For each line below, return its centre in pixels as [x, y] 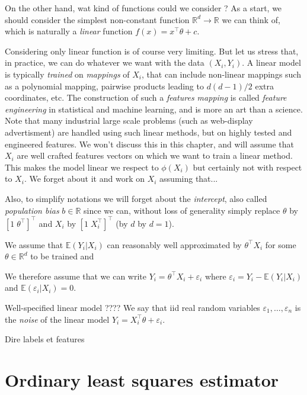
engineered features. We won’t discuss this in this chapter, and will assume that [149, 144]
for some [281, 244]
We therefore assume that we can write [76, 276]
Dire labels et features [45, 339]
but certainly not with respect [247, 167]
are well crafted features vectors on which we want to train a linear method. [155, 155]
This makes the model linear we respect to [82, 167]
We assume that [34, 244]
